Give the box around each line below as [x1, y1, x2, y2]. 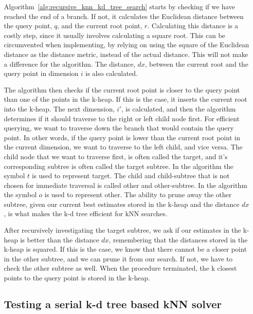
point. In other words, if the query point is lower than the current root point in [4, 132, 240, 142]
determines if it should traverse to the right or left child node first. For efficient [4, 113, 240, 123]
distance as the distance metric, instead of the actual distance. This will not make [4, 49, 248, 59]
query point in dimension [4, 68, 79, 78]
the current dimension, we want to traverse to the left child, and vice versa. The [4, 142, 243, 152]
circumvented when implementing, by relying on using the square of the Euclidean [4, 39, 249, 50]
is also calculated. [85, 68, 138, 78]
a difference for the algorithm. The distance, [4, 58, 136, 69]
